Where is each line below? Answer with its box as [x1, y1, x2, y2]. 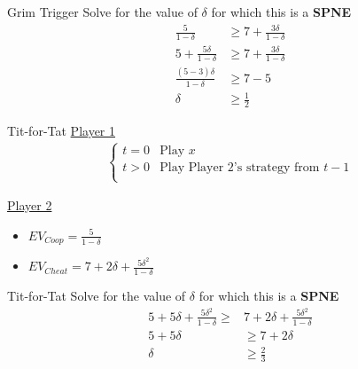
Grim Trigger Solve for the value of [7, 3, 198, 20]
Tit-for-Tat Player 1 [7, 121, 116, 139]
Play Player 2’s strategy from [160, 161, 320, 174]
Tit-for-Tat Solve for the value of [7, 287, 186, 305]
